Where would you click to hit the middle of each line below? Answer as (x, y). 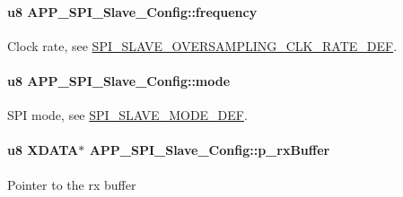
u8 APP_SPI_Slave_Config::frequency (132, 11)
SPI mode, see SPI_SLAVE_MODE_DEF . (127, 115)
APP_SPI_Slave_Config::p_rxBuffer (210, 150)
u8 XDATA (43, 150)
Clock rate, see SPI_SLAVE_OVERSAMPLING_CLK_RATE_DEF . (202, 45)
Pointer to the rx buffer (72, 184)
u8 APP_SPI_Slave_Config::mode (119, 80)
